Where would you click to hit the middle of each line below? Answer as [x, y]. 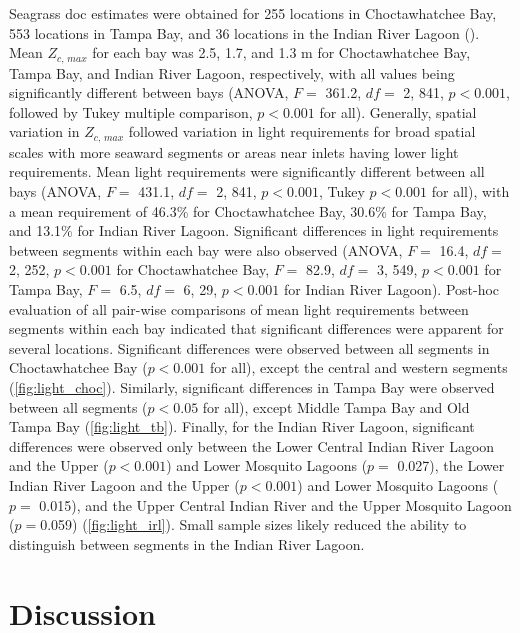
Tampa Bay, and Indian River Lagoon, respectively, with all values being [232, 72]
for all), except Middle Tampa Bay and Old [336, 406]
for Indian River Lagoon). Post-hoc [392, 289]
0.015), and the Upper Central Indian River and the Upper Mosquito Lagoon [275, 504]
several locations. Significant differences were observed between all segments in [249, 347]
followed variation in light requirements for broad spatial [302, 131]
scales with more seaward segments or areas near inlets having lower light [234, 151]
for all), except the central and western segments [358, 367]
